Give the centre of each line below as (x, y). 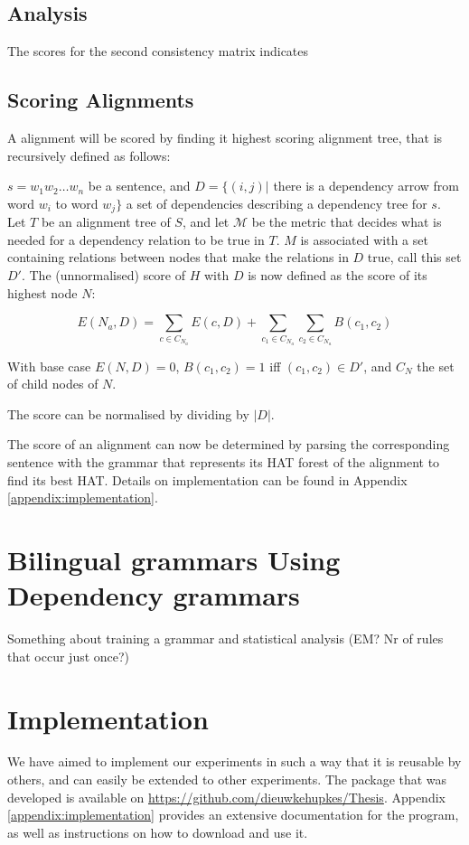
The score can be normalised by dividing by (128, 413)
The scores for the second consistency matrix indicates (158, 51)
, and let (206, 222)
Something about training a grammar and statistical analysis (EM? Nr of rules (225, 638)
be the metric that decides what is (347, 222)
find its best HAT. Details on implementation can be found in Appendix (207, 479)
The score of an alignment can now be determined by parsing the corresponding (229, 444)
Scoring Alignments (101, 100)
